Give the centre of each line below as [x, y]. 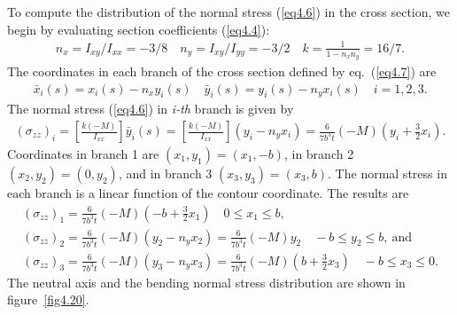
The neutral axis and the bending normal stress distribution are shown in [206, 282]
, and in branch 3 [165, 173]
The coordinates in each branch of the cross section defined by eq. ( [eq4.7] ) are [222, 71]
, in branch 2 [319, 154]
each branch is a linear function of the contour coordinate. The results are [208, 193]
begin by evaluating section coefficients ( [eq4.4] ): [139, 29]
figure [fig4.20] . [48, 299]
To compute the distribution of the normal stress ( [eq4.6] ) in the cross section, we [229, 12]
